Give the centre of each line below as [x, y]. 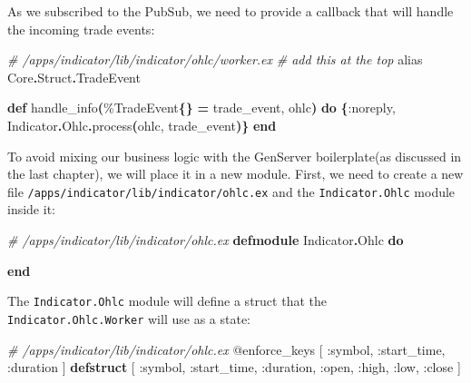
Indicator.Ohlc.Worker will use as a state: [129, 318]
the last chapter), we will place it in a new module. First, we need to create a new [235, 174]
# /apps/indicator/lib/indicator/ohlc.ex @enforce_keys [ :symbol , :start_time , [226, 349]
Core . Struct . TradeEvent [74, 77]
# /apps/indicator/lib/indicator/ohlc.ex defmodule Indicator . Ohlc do [206, 240]
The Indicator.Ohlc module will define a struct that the [167, 301]
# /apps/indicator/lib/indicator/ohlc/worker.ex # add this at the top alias [215, 59]
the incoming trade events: [81, 29]
